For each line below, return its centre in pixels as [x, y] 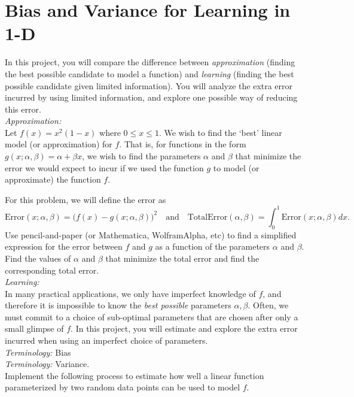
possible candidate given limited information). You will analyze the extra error [149, 85]
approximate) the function [53, 179]
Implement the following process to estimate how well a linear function [135, 375]
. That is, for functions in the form [183, 144]
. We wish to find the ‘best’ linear [220, 132]
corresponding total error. [52, 270]
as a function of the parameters [213, 246]
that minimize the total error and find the [182, 258]
